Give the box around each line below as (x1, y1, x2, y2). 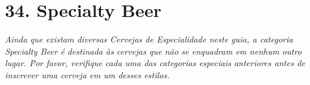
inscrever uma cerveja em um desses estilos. (5, 68, 170, 81)
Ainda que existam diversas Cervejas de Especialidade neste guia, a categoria (5, 33, 293, 46)
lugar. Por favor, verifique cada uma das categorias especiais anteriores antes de (5, 56, 305, 69)
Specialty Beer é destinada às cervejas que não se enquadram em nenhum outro (5, 44, 302, 57)
